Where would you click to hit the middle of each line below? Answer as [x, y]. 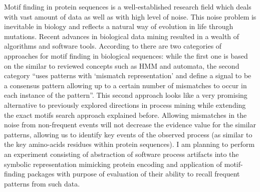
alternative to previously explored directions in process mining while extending [125, 105]
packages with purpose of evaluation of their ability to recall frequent [134, 174]
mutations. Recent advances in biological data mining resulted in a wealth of [122, 36]
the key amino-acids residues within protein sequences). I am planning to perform [129, 144]
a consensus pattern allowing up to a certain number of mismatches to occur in [125, 85]
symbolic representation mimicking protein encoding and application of [113, 164]
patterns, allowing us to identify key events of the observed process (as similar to [128, 134]
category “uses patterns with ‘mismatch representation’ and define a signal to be [128, 75]
